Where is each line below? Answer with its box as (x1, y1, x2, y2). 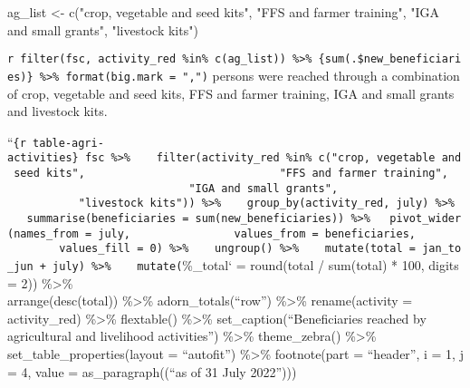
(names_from (7, 227, 79, 240)
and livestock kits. (7, 102, 108, 121)
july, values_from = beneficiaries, (98, 227, 417, 240)
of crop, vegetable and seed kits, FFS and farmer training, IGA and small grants (7, 83, 455, 102)
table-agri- (33, 136, 104, 150)
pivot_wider (389, 211, 462, 225)
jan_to (422, 242, 462, 256)
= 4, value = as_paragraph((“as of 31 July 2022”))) (7, 362, 297, 381)
